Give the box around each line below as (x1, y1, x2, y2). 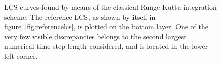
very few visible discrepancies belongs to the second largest (4, 31, 187, 41)
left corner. (4, 50, 38, 61)
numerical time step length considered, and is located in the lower (4, 41, 208, 51)
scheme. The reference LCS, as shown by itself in (4, 11, 156, 22)
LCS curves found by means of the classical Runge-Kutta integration (4, 2, 217, 12)
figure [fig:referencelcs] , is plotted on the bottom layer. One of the (4, 21, 209, 32)
